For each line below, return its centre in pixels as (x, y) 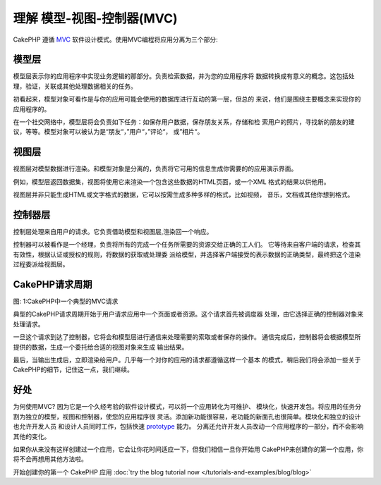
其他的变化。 (32, 436)
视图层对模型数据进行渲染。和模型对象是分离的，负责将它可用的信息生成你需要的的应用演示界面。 (155, 168)
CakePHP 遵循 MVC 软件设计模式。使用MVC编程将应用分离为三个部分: (115, 39)
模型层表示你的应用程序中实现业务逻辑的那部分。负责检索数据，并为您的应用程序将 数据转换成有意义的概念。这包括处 (184, 76)
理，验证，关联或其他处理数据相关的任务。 (75, 86)
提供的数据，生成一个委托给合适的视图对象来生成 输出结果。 (101, 347)
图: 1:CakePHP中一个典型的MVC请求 (66, 301)
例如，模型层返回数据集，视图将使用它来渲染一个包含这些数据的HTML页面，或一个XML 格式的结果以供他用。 (172, 182)
